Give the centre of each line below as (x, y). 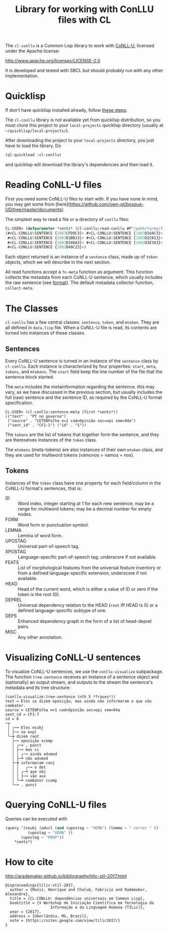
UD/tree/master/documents (33, 209)
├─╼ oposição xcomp (32, 741)
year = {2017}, (26, 912)
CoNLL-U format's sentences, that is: (44, 488)
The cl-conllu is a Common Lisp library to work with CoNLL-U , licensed (80, 46)
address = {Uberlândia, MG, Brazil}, (49, 916)
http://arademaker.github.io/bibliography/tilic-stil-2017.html (66, 876)
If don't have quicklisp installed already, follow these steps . (66, 110)
